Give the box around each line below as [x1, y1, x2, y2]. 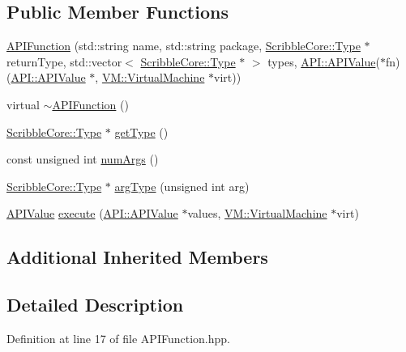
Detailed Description [6, 292, 184, 317]
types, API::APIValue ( [267, 53, 380, 70]
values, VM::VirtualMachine [187, 205, 327, 222]
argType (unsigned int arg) [114, 177, 250, 194]
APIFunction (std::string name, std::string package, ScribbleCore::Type [6, 37, 361, 54]
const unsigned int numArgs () [6, 151, 159, 168]
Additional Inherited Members [6, 244, 268, 269]
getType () [114, 123, 169, 140]
